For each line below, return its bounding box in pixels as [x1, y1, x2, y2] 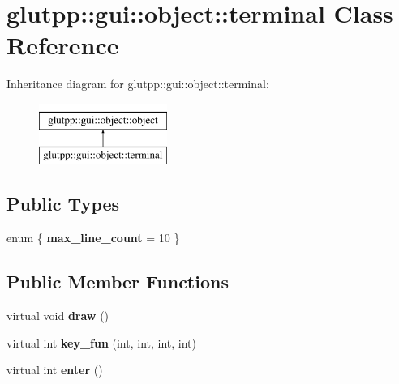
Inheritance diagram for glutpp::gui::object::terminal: [6, 75, 269, 92]
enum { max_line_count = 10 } [6, 229, 180, 246]
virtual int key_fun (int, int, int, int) [6, 334, 196, 351]
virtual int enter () [6, 361, 103, 378]
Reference [6, 28, 119, 62]
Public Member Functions [6, 269, 229, 294]
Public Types [6, 191, 120, 216]
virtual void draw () [6, 307, 109, 324]
